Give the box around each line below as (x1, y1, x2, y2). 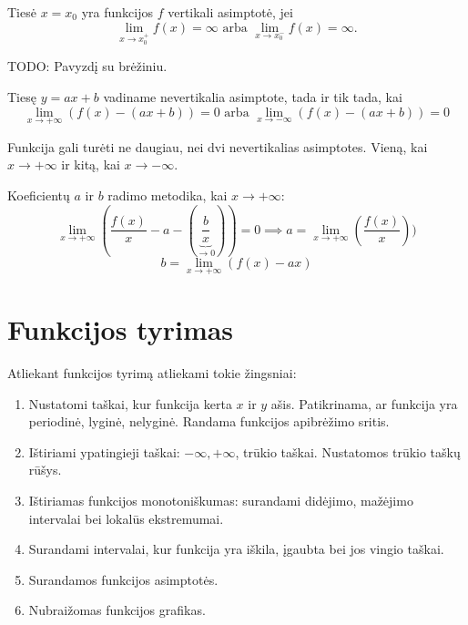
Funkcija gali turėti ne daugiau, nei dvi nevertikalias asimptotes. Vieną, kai (7, 137, 428, 156)
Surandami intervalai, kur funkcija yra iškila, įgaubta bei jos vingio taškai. (28, 539, 444, 558)
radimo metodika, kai (107, 185, 228, 204)
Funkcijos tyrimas (7, 311, 234, 348)
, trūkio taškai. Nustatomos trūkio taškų (235, 442, 461, 461)
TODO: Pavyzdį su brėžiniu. (7, 56, 168, 76)
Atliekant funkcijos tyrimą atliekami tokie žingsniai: (7, 364, 297, 383)
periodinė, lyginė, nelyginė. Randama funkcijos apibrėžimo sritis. (28, 412, 390, 431)
